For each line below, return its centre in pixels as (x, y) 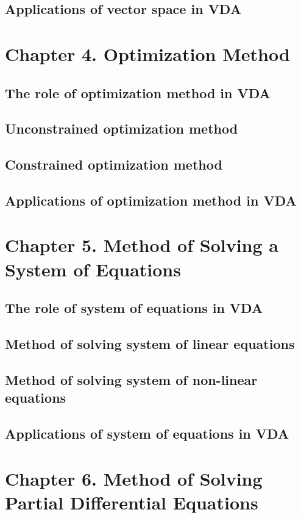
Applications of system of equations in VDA (147, 433)
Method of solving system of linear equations (150, 344)
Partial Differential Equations (132, 502)
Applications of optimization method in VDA (151, 200)
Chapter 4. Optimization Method (147, 53)
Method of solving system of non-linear (131, 379)
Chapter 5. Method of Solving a (142, 245)
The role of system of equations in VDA (134, 308)
